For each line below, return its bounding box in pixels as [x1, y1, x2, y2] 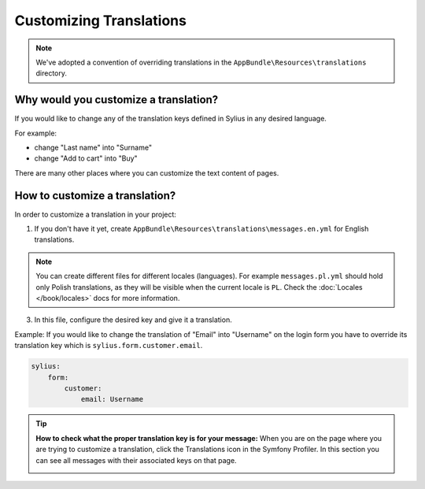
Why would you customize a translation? [14, 93, 219, 106]
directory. [35, 69, 67, 78]
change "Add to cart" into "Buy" [34, 154, 138, 163]
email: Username [80, 395, 144, 404]
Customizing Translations [14, 12, 187, 29]
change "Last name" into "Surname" [34, 143, 153, 153]
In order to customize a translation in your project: [14, 209, 177, 219]
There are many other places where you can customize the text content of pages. [14, 168, 279, 177]
